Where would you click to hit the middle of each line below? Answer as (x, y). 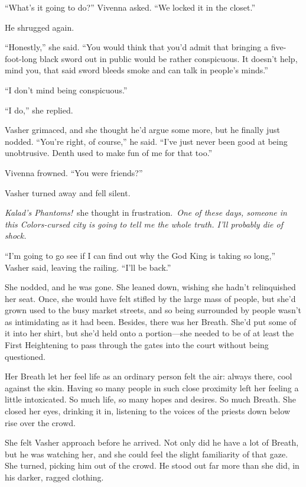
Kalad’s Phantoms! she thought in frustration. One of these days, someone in (146, 212)
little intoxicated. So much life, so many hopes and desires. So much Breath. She (150, 399)
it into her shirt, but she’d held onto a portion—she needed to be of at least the (149, 333)
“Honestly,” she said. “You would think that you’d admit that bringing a (136, 47)
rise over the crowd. (40, 422)
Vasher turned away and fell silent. (68, 192)
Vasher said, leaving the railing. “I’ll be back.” (88, 267)
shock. (16, 236)
